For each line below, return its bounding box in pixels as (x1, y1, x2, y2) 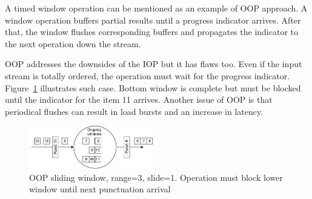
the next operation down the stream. (5, 37, 141, 50)
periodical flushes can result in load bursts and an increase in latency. (5, 105, 264, 117)
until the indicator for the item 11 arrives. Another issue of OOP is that (5, 93, 273, 106)
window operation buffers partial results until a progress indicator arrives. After (5, 13, 301, 26)
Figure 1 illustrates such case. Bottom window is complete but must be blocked (5, 81, 301, 94)
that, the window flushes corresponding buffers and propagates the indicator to (5, 25, 299, 38)
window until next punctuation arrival (29, 183, 171, 195)
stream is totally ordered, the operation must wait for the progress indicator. (5, 69, 290, 82)
